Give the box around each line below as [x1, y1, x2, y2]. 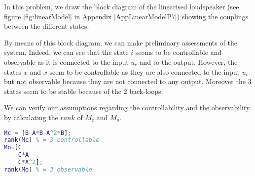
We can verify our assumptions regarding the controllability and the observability [4, 102, 250, 113]
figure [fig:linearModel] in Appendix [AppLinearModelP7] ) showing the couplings [4, 11, 249, 21]
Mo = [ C [4, 144, 22, 151]
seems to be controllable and [135, 47, 222, 57]
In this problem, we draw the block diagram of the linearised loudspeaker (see [4, 1, 239, 11]
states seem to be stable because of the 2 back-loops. [4, 86, 163, 96]
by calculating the [4, 112, 58, 122]
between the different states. [4, 21, 89, 31]
